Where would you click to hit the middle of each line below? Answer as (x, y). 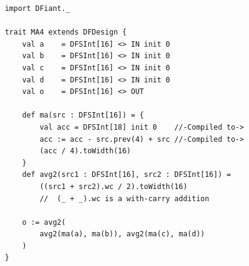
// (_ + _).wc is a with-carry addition (124, 198)
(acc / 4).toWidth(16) (85, 151)
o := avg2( (44, 222)
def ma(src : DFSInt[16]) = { (83, 115)
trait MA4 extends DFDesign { (66, 32)
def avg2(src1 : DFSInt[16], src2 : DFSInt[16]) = (127, 175)
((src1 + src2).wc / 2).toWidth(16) (114, 186)
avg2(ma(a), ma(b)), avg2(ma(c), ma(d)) (122, 234)
